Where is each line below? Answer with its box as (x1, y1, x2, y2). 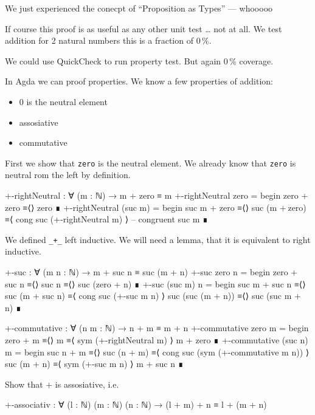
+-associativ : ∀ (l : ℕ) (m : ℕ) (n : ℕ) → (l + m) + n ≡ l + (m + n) (5, 398, 267, 411)
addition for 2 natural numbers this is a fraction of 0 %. (5, 34, 212, 47)
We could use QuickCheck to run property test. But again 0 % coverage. (5, 54, 274, 67)
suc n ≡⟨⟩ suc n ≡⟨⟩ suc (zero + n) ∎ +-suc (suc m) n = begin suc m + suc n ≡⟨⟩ (5, 277, 306, 290)
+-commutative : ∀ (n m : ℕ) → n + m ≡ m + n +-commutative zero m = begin (5, 321, 309, 334)
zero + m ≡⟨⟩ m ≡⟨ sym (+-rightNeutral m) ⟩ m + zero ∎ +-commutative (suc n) (5, 334, 308, 346)
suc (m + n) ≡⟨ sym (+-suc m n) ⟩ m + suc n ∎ (5, 357, 184, 370)
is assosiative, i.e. (55, 377, 119, 390)
